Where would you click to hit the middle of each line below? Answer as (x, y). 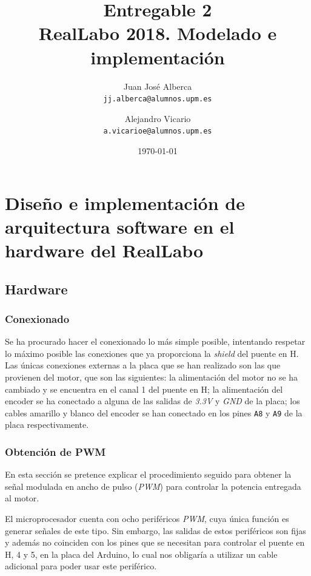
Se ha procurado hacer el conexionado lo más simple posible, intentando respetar (155, 341)
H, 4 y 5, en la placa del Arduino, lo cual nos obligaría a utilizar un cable (141, 554)
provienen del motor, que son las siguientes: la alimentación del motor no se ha (152, 377)
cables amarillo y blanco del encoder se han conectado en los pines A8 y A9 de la (154, 412)
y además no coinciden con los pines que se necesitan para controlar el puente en (155, 542)
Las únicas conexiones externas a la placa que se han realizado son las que (143, 365)
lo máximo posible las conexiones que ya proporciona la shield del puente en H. (152, 353)
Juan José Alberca (158, 86)
